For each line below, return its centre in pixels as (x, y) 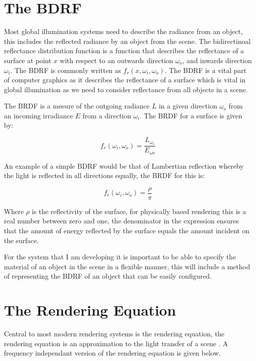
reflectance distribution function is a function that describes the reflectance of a (124, 51)
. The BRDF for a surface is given (191, 115)
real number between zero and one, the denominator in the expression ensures (121, 221)
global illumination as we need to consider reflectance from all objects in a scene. (126, 89)
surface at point (28, 60)
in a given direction (188, 106)
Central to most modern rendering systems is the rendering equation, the (114, 334)
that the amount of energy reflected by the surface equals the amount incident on (127, 231)
